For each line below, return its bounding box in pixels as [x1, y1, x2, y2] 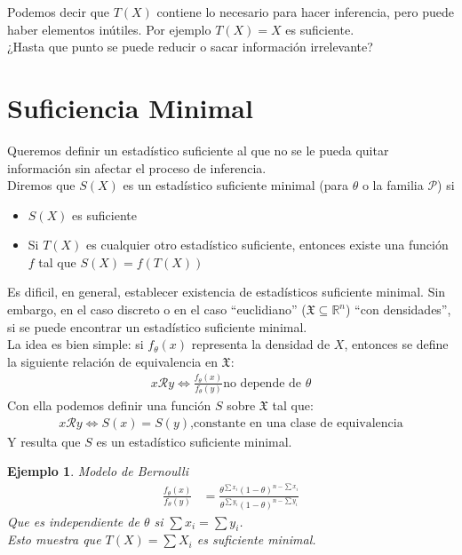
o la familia [362, 176, 424, 194]
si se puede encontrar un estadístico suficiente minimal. [7, 317, 307, 336]
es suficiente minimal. [196, 530, 316, 549]
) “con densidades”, [346, 300, 451, 319]
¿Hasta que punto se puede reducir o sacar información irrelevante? [7, 37, 373, 56]
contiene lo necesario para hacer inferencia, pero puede [156, 3, 454, 20]
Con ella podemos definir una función [7, 396, 211, 415]
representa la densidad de [191, 335, 331, 353]
